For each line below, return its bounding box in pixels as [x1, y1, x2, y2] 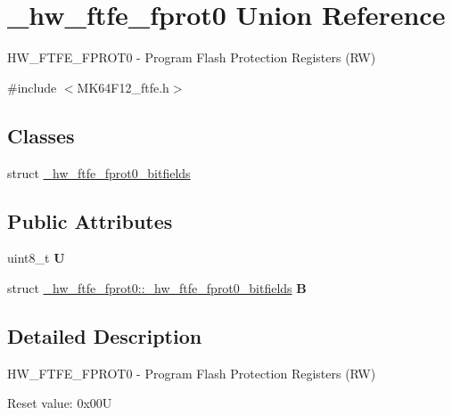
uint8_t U [7, 248, 65, 267]
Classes [7, 121, 75, 149]
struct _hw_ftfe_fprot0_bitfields [7, 163, 191, 182]
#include [7, 77, 57, 96]
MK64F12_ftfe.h [77, 77, 169, 96]
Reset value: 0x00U [7, 394, 112, 412]
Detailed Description [7, 321, 202, 349]
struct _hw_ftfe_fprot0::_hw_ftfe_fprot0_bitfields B [7, 278, 307, 297]
